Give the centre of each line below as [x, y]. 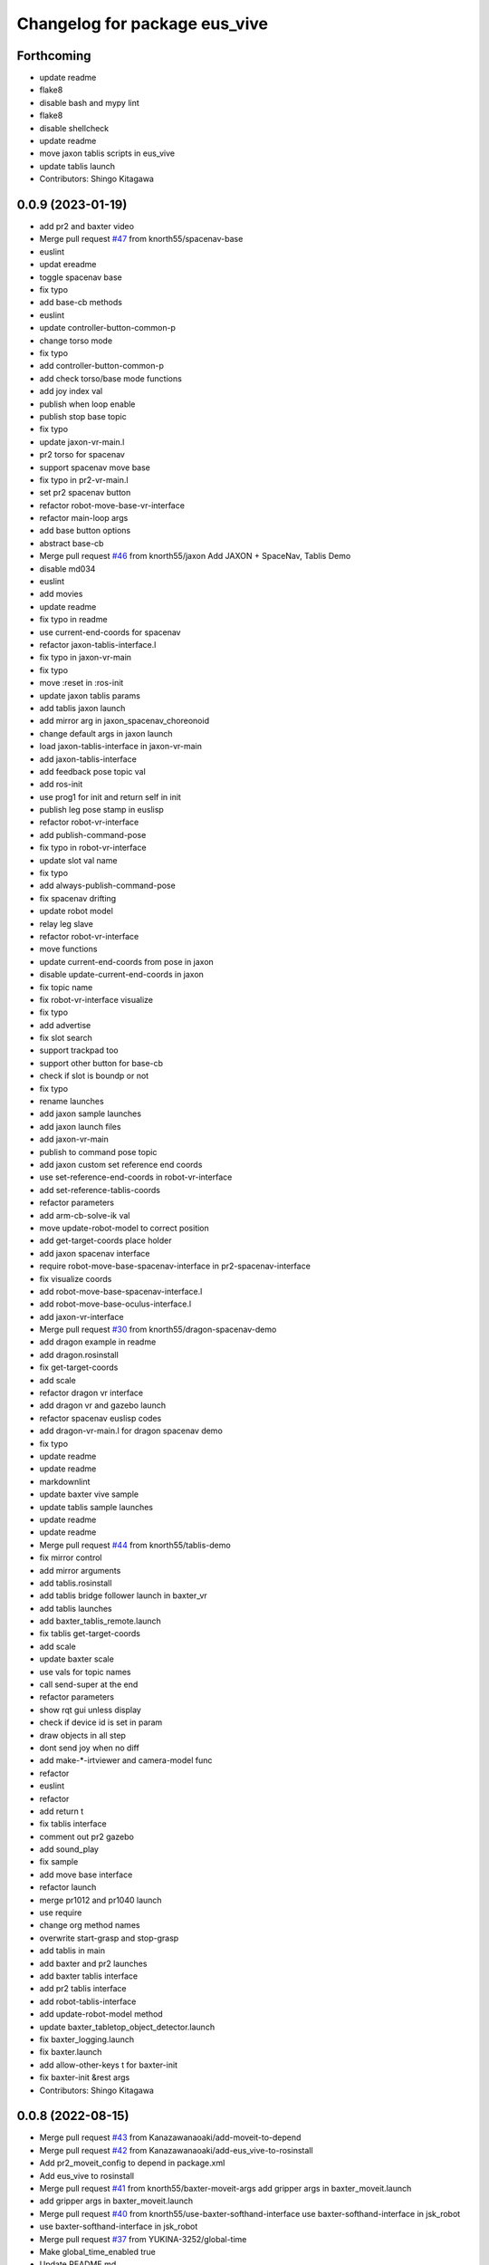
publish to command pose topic [98, 1152]
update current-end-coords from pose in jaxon [127, 961]
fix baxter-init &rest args [85, 2077]
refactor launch [68, 1887]
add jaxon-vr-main [74, 1139]
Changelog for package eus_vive [143, 24]
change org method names [90, 1925]
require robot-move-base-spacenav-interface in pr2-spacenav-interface [175, 1266]
